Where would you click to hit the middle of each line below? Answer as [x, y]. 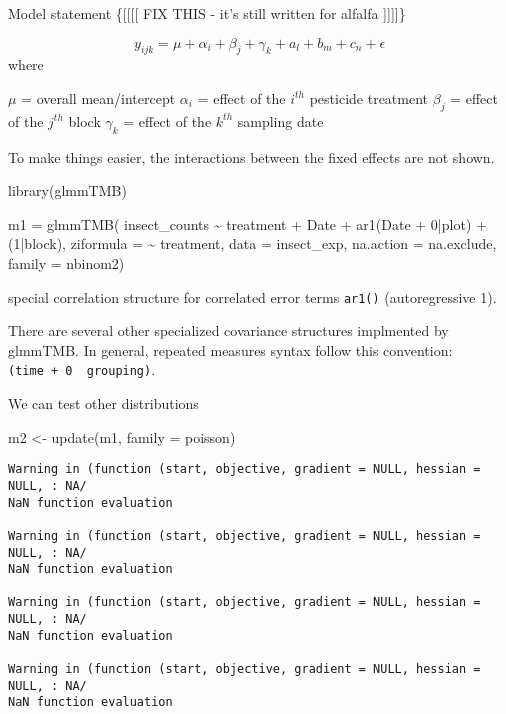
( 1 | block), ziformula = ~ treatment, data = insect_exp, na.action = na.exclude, [252, 243]
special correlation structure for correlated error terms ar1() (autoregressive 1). [252, 296]
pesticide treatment [369, 97]
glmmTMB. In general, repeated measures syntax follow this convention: [230, 349]
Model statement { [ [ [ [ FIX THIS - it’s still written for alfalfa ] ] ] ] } [207, 13]
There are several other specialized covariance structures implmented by [228, 330]
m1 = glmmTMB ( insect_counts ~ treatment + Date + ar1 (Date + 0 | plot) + [247, 223]
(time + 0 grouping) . [82, 369]
